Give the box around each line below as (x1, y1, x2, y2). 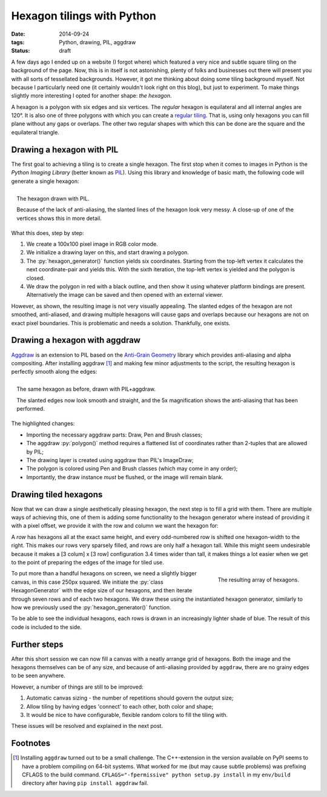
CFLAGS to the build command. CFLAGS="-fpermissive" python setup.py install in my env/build (22, 771, 291, 778)
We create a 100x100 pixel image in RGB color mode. (26, 240, 158, 248)
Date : (11, 30, 25, 38)
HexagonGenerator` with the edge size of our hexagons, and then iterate (11, 587, 193, 594)
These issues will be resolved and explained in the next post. (11, 723, 163, 730)
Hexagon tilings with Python (11, 9, 157, 22)
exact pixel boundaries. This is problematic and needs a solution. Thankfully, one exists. (11, 319, 231, 326)
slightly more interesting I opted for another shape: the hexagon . (11, 92, 172, 99)
